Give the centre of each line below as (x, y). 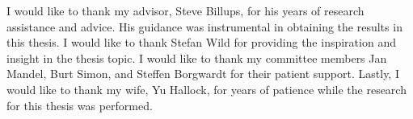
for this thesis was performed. (80, 105)
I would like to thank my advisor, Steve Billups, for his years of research (185, 10)
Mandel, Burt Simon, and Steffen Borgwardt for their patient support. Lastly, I (203, 74)
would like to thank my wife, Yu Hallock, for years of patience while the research (206, 89)
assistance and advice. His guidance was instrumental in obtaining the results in (204, 26)
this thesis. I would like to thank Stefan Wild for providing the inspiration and (201, 42)
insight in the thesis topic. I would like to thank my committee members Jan (197, 57)
